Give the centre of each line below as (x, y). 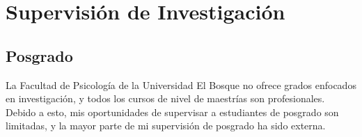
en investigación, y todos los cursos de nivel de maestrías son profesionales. (165, 98)
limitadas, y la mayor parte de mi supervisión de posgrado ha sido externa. (166, 126)
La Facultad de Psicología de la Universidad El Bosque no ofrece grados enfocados (181, 84)
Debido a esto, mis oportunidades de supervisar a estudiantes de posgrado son (172, 112)
